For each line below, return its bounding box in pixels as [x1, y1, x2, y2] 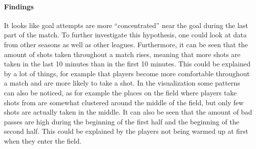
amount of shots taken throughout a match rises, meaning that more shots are [4, 49, 241, 59]
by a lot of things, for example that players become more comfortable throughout [4, 68, 250, 78]
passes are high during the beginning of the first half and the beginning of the [4, 116, 239, 126]
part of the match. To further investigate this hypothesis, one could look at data [4, 30, 247, 40]
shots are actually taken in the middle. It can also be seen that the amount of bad [4, 107, 253, 117]
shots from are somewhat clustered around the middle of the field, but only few [4, 97, 244, 107]
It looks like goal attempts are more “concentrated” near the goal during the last [4, 20, 249, 30]
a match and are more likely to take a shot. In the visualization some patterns [4, 78, 240, 88]
